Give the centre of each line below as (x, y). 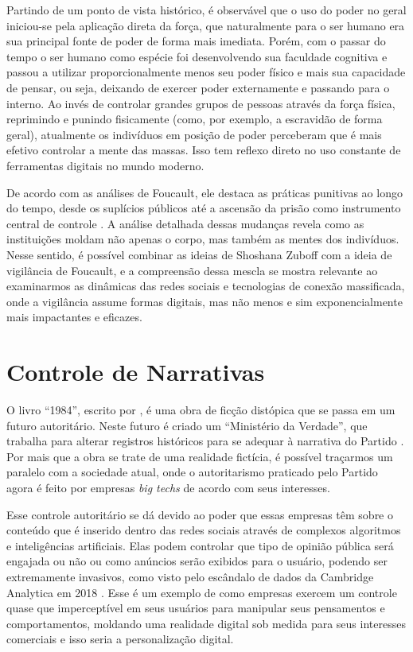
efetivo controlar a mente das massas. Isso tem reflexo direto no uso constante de (204, 150)
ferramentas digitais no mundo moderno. (105, 165)
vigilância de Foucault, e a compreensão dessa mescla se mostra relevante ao (192, 270)
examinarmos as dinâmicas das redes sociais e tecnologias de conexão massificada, (206, 286)
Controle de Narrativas (136, 372)
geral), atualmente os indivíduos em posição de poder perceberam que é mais (194, 134)
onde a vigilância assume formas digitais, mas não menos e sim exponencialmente (205, 301)
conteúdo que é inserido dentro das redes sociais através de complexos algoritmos (204, 530)
